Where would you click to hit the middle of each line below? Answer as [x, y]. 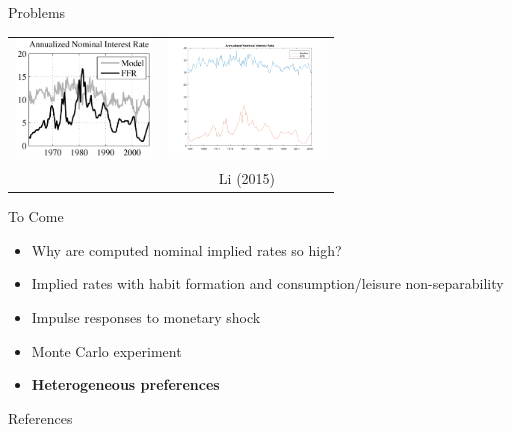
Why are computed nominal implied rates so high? [186, 249]
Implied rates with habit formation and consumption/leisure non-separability [267, 283]
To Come [36, 216]
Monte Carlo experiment [106, 350]
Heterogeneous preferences [125, 384]
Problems [37, 12]
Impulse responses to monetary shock [146, 317]
